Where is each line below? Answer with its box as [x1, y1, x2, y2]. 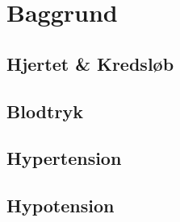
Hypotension [6, 193, 115, 218]
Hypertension [6, 146, 122, 171]
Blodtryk [6, 98, 83, 123]
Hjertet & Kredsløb [6, 51, 174, 76]
